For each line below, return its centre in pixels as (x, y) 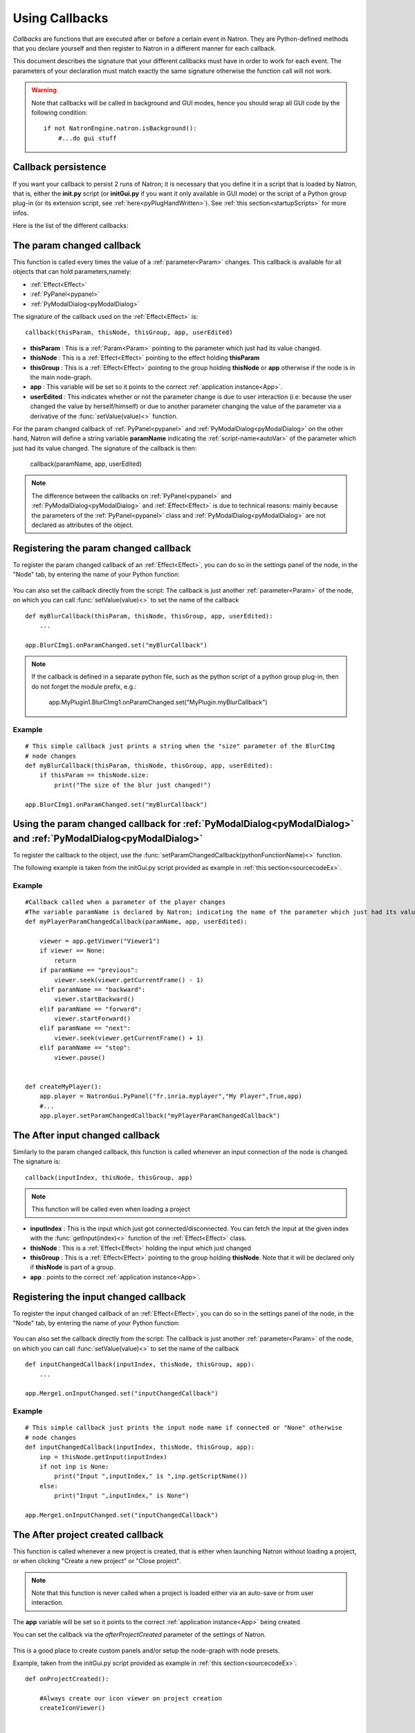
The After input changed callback (86, 1135)
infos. (21, 213)
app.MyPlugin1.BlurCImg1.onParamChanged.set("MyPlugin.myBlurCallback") (158, 702)
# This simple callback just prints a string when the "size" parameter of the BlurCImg (180, 746)
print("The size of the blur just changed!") (132, 785)
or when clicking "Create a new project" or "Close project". (97, 1561)
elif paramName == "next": (85, 1028)
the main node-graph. (61, 377)
